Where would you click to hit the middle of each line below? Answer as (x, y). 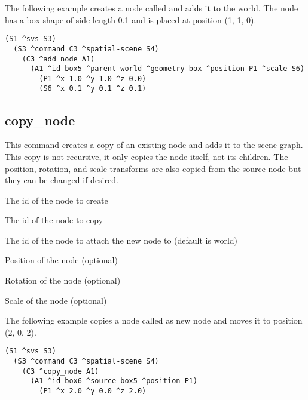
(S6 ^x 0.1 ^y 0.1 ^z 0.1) (93, 89)
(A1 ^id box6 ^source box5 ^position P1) (114, 381)
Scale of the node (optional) (56, 300)
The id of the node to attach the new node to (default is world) (121, 240)
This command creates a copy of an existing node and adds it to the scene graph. (154, 145)
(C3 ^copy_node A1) (60, 371)
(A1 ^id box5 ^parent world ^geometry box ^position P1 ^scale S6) (167, 69)
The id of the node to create (57, 200)
